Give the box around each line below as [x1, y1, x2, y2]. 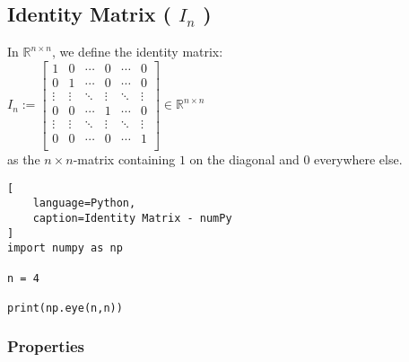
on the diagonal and [189, 150, 300, 169]
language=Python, [32, 197, 136, 210]
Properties [7, 335, 84, 358]
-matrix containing [73, 150, 176, 169]
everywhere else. [314, 150, 403, 169]
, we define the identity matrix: [51, 42, 223, 61]
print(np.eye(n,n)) [7, 301, 123, 314]
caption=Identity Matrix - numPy [32, 211, 232, 225]
